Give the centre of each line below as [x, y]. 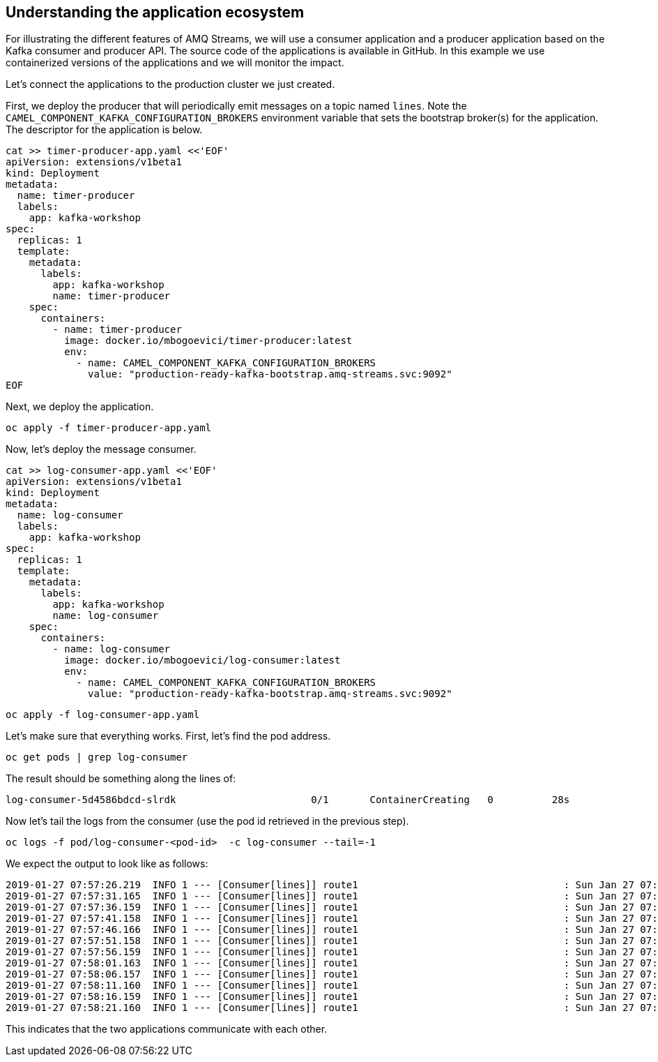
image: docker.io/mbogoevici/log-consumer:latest [202, 660]
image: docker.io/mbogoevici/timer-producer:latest [208, 341]
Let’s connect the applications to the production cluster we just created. [170, 84]
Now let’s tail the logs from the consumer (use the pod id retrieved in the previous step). [207, 821]
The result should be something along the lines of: [121, 779]
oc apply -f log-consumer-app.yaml [103, 715]
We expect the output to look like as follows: [107, 864]
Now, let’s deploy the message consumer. [101, 449]
